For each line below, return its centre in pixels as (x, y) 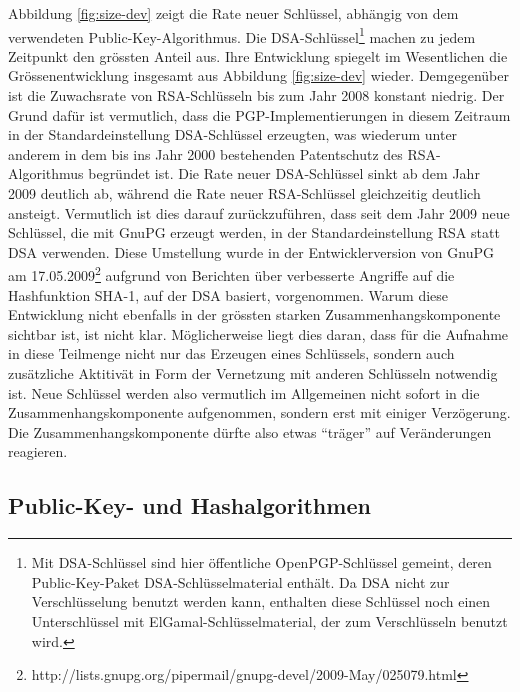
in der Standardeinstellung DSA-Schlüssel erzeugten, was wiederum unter (233, 134)
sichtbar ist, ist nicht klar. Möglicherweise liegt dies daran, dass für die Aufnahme (258, 333)
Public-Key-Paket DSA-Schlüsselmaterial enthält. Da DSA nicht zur (240, 581)
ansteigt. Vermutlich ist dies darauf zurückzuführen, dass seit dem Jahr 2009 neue (259, 212)
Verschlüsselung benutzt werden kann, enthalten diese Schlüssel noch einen (261, 601)
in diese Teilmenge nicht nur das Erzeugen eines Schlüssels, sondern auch (231, 353)
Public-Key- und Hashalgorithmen (189, 505)
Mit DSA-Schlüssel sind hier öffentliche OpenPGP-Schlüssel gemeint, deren (261, 562)
